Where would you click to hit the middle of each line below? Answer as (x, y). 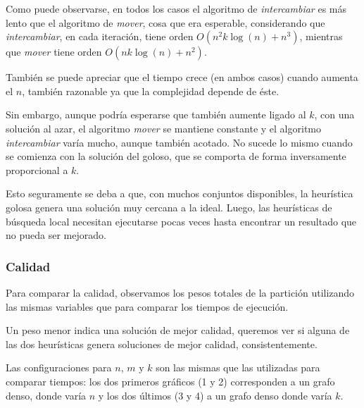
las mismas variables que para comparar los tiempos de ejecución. (147, 306)
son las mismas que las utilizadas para (238, 367)
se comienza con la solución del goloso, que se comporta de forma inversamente (176, 156)
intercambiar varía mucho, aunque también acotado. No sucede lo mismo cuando (179, 142)
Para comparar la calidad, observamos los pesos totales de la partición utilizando (180, 292)
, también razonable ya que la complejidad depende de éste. (151, 91)
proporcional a (37, 169)
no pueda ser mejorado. (56, 235)
